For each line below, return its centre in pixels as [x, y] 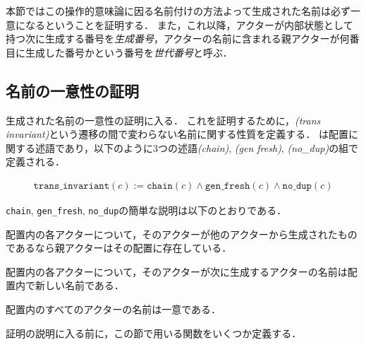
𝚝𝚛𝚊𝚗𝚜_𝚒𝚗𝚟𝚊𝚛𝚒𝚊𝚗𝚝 [72, 186]
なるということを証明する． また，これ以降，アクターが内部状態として [189, 24]
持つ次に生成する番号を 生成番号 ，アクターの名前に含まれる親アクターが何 [178, 39]
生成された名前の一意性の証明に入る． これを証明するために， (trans [163, 120]
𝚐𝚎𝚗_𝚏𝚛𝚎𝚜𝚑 [227, 186]
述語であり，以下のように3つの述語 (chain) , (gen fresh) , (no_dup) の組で [197, 147]
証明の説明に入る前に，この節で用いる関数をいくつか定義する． [154, 333]
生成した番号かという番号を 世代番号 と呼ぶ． [129, 52]
